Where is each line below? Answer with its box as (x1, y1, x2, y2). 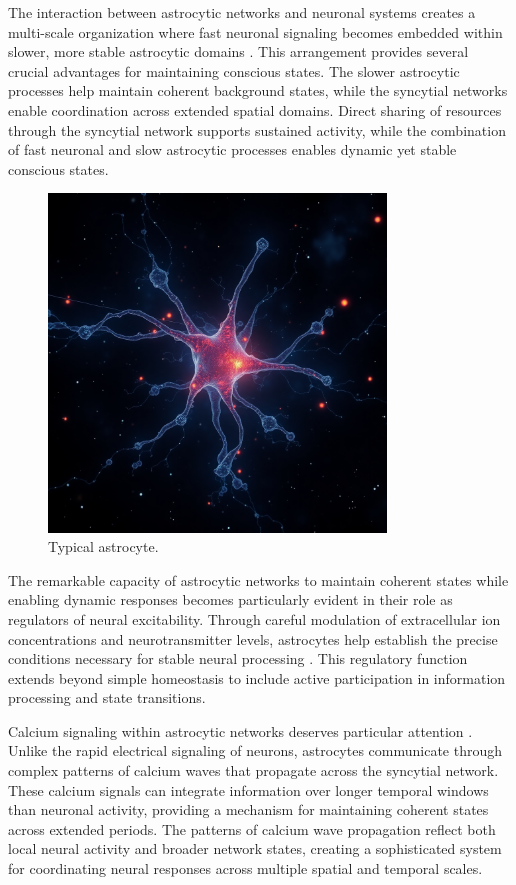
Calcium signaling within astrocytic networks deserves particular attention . (8, 720, 473, 741)
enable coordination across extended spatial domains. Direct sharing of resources (8, 99, 502, 120)
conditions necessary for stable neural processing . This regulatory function (8, 648, 468, 669)
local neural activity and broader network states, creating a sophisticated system (8, 838, 502, 859)
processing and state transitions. (8, 687, 206, 708)
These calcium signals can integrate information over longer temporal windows (8, 779, 489, 800)
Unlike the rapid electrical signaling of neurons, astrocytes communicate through (8, 740, 503, 761)
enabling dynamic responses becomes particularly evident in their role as (8, 589, 453, 610)
